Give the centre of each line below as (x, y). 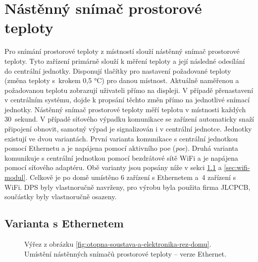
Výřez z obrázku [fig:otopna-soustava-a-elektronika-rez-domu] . (118, 244)
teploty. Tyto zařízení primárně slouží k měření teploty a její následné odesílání (125, 61)
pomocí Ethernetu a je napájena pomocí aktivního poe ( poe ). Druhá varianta (121, 148)
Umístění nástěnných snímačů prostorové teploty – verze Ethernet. (125, 253)
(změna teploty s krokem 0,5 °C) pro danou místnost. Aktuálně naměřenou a (122, 80)
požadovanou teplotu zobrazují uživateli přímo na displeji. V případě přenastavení (129, 90)
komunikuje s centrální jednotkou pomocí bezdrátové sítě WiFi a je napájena (121, 157)
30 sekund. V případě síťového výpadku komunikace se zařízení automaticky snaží (129, 119)
